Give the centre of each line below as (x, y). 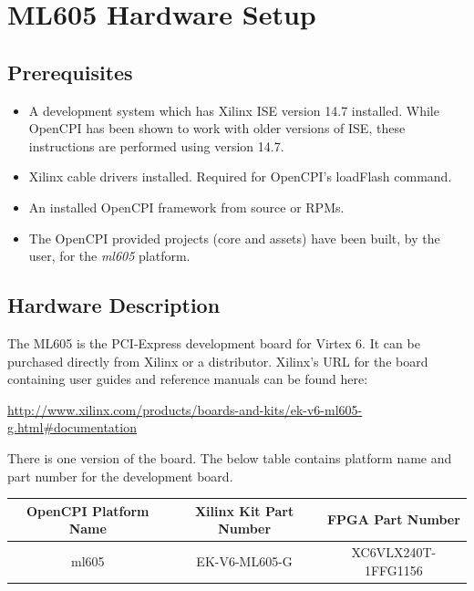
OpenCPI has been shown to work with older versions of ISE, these (217, 128)
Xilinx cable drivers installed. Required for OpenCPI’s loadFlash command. (240, 176)
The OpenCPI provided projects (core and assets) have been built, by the (234, 238)
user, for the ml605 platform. (109, 256)
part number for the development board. (120, 476)
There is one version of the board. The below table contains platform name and (230, 457)
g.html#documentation (72, 427)
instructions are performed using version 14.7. (156, 145)
